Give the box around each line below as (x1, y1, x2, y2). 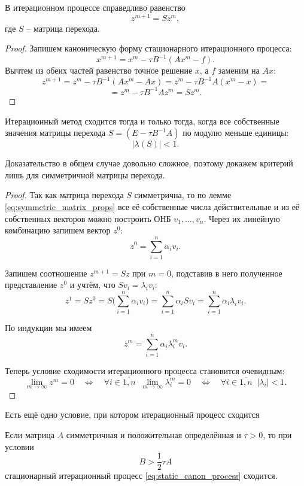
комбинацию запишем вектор (5, 224, 111, 236)
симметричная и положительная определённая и (66, 429, 241, 441)
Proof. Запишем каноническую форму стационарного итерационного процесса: (5, 42, 292, 54)
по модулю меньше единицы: (183, 126, 289, 139)
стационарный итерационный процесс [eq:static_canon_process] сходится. (5, 469, 278, 482)
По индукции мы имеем (5, 321, 92, 334)
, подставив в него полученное (171, 266, 282, 279)
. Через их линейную (203, 212, 280, 224)
